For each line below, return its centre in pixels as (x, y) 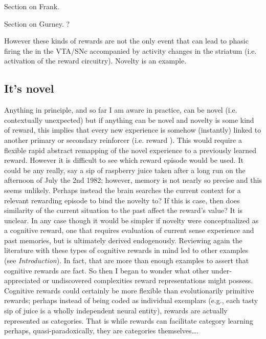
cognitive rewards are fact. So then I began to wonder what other (107, 270)
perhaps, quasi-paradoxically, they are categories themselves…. (101, 331)
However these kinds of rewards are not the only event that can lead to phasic (126, 41)
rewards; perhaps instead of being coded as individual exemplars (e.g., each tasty (131, 300)
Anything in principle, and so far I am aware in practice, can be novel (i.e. (121, 110)
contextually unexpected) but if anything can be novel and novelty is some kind (129, 120)
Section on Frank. (32, 6)
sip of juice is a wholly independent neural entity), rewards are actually (116, 311)
